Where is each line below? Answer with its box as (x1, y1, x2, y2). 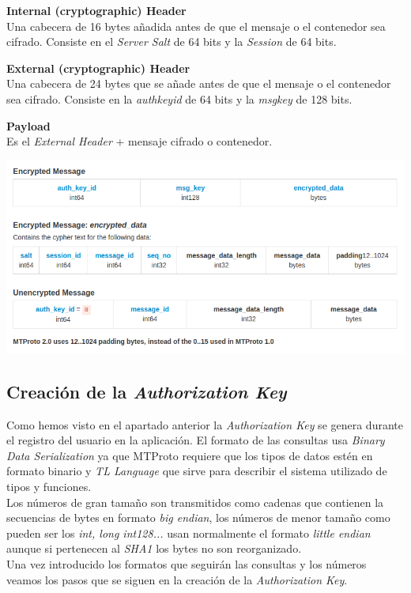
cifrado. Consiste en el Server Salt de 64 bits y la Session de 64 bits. (6, 33, 337, 50)
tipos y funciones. (6, 478, 92, 495)
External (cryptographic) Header (6, 59, 190, 76)
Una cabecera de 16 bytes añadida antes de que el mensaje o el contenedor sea (6, 17, 386, 34)
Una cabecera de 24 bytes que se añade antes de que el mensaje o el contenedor (6, 75, 391, 92)
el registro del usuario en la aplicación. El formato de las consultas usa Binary (6, 432, 385, 448)
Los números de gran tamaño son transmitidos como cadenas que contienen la (6, 493, 384, 510)
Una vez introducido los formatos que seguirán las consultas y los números (6, 555, 367, 572)
